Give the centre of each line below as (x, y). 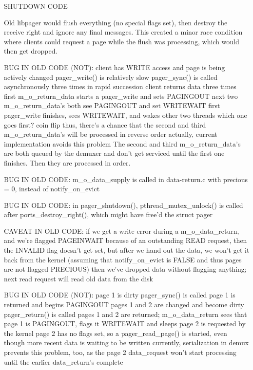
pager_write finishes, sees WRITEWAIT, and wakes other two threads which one (126, 115)
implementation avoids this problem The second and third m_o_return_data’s (122, 143)
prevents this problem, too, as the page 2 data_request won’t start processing (120, 352)
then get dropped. (31, 51)
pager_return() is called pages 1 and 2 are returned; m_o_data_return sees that (126, 314)
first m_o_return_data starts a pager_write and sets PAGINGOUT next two (121, 96)
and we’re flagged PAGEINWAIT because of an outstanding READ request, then (126, 240)
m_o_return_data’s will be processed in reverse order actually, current (111, 134)
